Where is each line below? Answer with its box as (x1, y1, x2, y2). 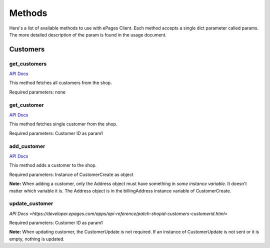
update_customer (9, 200, 53, 207)
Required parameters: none (9, 89, 66, 95)
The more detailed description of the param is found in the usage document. (9, 31, 167, 37)
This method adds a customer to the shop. (9, 162, 97, 168)
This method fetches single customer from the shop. (9, 121, 117, 127)
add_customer (9, 142, 45, 149)
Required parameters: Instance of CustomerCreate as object (9, 171, 133, 177)
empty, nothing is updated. (9, 235, 64, 242)
